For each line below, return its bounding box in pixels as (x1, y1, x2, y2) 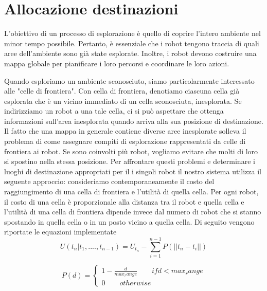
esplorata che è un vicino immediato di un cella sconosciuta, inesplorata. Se (4, 95, 242, 106)
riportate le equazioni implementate (4, 226, 117, 237)
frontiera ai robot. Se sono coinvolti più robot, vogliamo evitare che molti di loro (4, 145, 258, 156)
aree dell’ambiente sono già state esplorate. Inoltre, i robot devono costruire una (4, 48, 257, 59)
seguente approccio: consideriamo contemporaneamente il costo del (4, 176, 215, 187)
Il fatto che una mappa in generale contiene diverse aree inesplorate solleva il (4, 125, 246, 136)
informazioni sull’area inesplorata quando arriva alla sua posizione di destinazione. (4, 115, 263, 126)
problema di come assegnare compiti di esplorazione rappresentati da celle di (4, 136, 246, 147)
